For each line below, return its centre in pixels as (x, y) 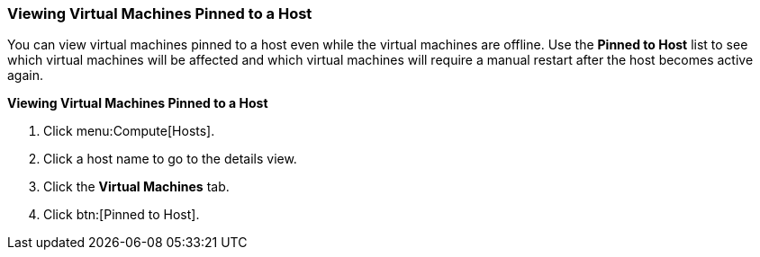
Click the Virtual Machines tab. (136, 187)
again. (26, 75)
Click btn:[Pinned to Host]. (122, 215)
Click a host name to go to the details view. (170, 159)
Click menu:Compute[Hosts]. (129, 131)
